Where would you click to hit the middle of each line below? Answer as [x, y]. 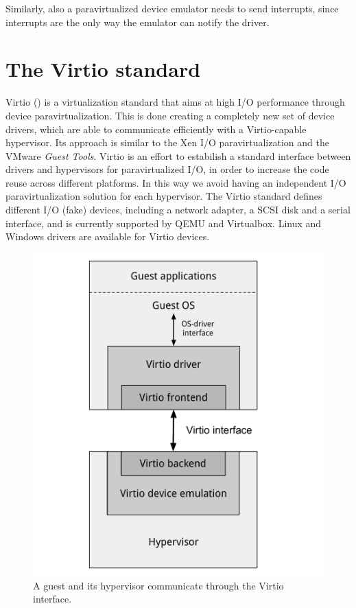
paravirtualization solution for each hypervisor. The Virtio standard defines [164, 196]
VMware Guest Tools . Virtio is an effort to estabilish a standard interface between [178, 155]
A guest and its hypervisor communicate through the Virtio [158, 585]
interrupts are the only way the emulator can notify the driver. [138, 22]
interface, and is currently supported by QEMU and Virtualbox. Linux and [164, 223]
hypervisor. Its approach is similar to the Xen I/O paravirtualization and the [167, 142]
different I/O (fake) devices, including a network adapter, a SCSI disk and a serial [178, 210]
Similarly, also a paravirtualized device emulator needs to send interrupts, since [172, 8]
